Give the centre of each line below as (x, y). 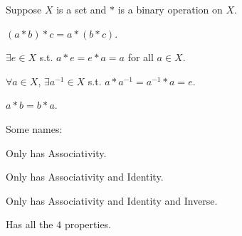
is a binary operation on (170, 9)
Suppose (24, 9)
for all (141, 57)
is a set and (81, 9)
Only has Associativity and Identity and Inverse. (112, 200)
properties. (88, 224)
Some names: (34, 128)
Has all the (30, 224)
